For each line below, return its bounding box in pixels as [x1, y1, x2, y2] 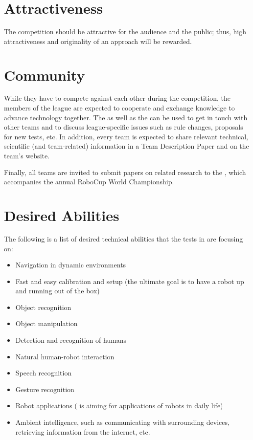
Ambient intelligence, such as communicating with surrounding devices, [15, 417, 230, 427]
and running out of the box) [15, 286, 100, 296]
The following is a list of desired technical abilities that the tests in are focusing [4, 233, 243, 243]
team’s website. [4, 151, 50, 160]
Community [4, 65, 85, 85]
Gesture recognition [15, 384, 74, 394]
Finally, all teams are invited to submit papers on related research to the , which [4, 167, 246, 177]
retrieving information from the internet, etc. [15, 426, 150, 437]
